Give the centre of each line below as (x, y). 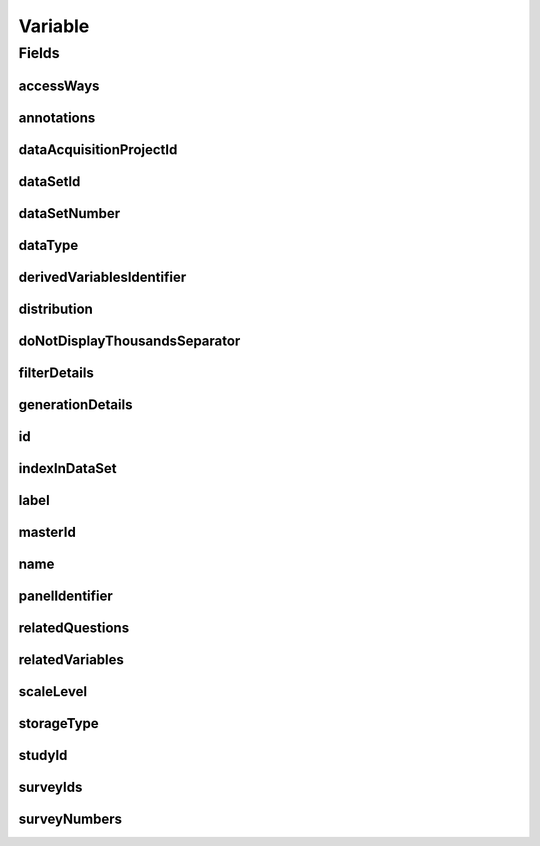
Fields (39, 53)
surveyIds (50, 786)
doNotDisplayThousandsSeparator (129, 340)
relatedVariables (71, 659)
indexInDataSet (67, 468)
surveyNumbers (70, 818)
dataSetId (49, 181)
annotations (57, 117)
